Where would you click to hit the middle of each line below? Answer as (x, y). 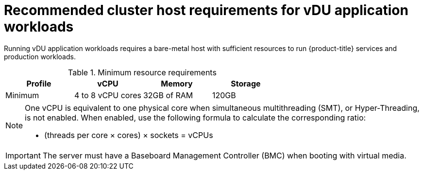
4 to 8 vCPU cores (108, 95)
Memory (177, 83)
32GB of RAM (168, 95)
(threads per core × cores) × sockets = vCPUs (129, 135)
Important (23, 155)
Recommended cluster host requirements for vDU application (206, 10)
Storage (246, 83)
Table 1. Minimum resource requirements (142, 72)
